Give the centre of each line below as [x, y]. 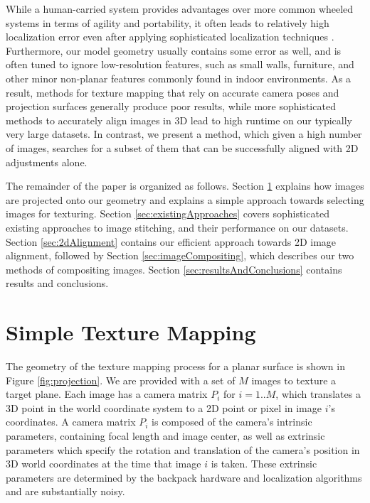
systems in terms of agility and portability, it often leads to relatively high [168, 22]
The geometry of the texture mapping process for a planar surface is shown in [175, 366]
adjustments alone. [47, 162]
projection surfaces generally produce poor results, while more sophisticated [171, 106]
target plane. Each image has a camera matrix [107, 394]
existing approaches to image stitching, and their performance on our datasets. [177, 227]
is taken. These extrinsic [264, 464]
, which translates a [318, 394]
